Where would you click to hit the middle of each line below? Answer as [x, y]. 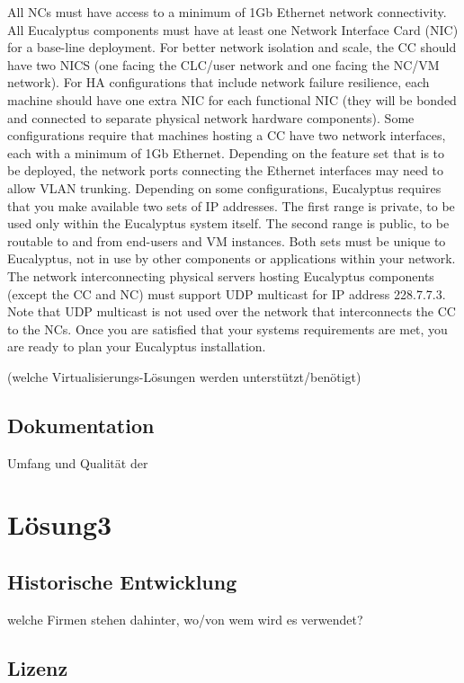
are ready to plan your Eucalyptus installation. [137, 346]
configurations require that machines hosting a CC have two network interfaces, [227, 135]
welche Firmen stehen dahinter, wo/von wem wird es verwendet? [185, 619]
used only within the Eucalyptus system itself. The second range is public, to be [228, 223]
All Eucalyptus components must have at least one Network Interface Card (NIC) [233, 29]
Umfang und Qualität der [78, 462]
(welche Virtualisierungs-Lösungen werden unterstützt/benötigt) [184, 376]
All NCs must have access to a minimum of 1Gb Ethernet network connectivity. [227, 12]
